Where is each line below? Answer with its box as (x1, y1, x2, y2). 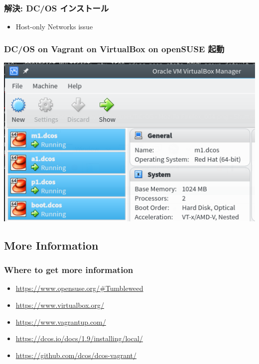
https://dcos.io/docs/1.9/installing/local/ (15, 333, 143, 344)
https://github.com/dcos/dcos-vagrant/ (15, 350, 136, 360)
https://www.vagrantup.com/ (15, 316, 106, 327)
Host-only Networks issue (15, 21, 93, 32)
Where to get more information (4, 264, 133, 276)
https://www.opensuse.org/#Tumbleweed (15, 283, 143, 293)
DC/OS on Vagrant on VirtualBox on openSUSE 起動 (4, 42, 225, 55)
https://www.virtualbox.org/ (15, 300, 104, 310)
